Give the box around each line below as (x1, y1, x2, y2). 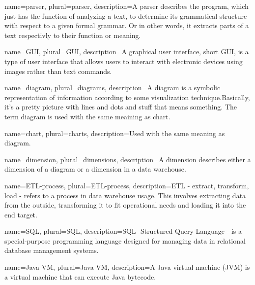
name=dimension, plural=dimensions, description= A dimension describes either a (4, 154, 251, 164)
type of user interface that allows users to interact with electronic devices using (4, 56, 243, 66)
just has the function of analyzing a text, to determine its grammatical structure (4, 10, 247, 21)
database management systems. (4, 245, 99, 255)
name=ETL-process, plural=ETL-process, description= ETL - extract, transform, (4, 180, 249, 190)
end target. (4, 209, 37, 219)
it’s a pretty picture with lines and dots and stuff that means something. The (4, 102, 237, 112)
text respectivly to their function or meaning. (4, 30, 141, 40)
